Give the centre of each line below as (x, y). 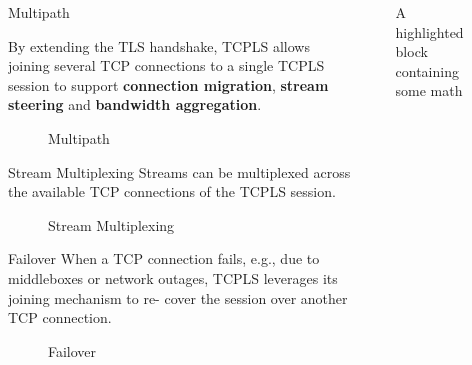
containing (427, 70)
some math (429, 90)
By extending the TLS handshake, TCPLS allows (159, 45)
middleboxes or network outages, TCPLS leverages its (173, 277)
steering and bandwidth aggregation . (135, 104)
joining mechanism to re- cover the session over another (178, 297)
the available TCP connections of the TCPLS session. (172, 191)
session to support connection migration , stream (168, 84)
